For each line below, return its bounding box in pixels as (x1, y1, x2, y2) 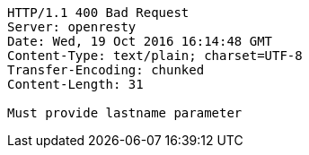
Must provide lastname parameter (7, 106, 243, 120)
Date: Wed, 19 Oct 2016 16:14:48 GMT (7, 34, 273, 48)
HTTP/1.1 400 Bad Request (7, 5, 190, 20)
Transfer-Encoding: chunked (7, 63, 205, 77)
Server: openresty (7, 20, 137, 34)
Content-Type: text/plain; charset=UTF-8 (7, 48, 303, 63)
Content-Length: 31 (7, 77, 144, 91)
